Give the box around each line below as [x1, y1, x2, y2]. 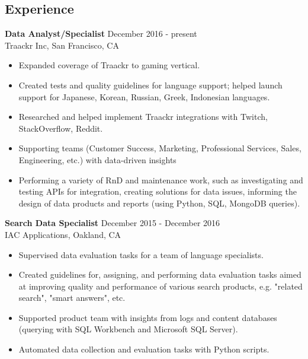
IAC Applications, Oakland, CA [5, 228, 121, 240]
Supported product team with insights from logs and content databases [18, 311, 277, 323]
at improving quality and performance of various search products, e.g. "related [18, 279, 303, 292]
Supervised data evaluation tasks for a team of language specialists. [18, 248, 264, 260]
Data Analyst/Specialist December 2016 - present [5, 27, 197, 40]
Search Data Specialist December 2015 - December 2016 [5, 217, 220, 229]
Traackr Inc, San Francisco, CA [5, 39, 119, 51]
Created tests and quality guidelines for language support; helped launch [18, 78, 283, 91]
